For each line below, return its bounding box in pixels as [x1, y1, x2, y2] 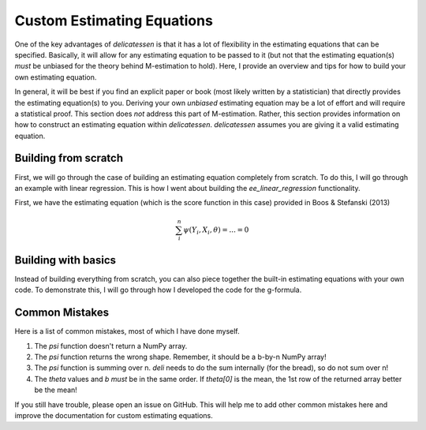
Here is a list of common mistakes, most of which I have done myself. [14, 327, 240, 336]
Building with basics [14, 253, 117, 267]
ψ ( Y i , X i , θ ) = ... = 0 [182, 225, 249, 236]
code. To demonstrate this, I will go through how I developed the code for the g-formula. [14, 285, 302, 295]
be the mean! [34, 385, 78, 394]
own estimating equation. [14, 72, 97, 82]
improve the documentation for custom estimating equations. [14, 411, 213, 421]
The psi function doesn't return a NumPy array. [34, 341, 188, 350]
